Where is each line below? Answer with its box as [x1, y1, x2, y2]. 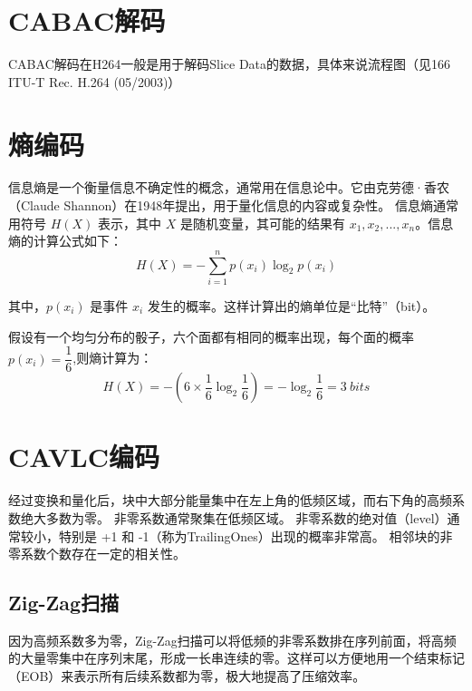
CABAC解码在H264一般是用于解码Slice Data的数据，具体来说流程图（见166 [8, 54, 451, 73]
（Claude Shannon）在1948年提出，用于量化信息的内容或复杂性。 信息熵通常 [8, 196, 459, 215]
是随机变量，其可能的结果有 [179, 213, 345, 232]
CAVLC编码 [8, 438, 159, 475]
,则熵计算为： [72, 348, 153, 367]
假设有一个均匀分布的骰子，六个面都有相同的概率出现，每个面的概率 [8, 326, 414, 345]
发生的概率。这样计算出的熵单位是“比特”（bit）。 [147, 296, 436, 315]
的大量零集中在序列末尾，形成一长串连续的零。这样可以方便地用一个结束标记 [8, 648, 465, 667]
